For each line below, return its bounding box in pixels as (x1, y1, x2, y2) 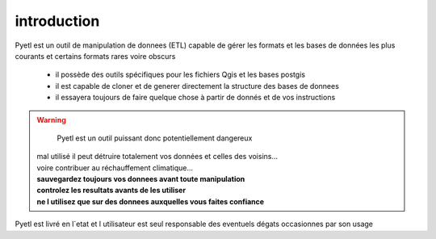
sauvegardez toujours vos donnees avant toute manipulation (36, 174, 245, 184)
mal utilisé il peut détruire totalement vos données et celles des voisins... (36, 152, 279, 161)
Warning (36, 115, 66, 124)
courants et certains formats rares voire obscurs (15, 51, 176, 61)
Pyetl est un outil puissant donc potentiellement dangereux (57, 133, 253, 143)
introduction (15, 12, 100, 30)
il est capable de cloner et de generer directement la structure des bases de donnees (55, 81, 339, 90)
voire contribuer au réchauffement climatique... (36, 162, 194, 173)
